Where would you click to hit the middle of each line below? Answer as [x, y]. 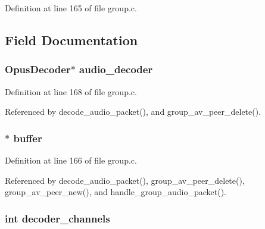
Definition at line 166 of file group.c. [71, 160]
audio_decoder [116, 69]
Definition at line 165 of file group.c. [71, 8]
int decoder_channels [57, 218]
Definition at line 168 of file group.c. [71, 91]
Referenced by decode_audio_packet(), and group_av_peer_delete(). [133, 112]
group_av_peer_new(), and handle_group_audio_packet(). [116, 192]
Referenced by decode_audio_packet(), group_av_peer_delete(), [125, 180]
